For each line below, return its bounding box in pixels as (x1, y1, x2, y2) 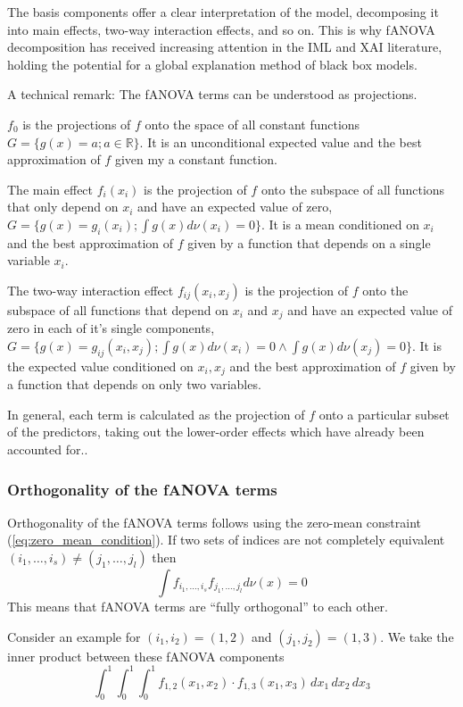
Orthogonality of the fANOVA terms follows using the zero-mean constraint (7, 512, 422, 531)
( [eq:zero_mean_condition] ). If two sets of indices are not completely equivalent (7, 530, 445, 549)
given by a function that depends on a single (187, 233, 431, 252)
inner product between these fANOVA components (7, 646, 285, 665)
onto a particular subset (318, 404, 450, 423)
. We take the (380, 627, 454, 645)
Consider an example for (7, 627, 141, 645)
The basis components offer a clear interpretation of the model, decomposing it (7, 3, 439, 21)
